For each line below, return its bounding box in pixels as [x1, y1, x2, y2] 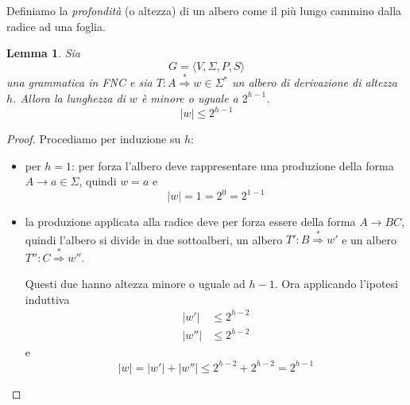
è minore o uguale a [141, 89, 238, 106]
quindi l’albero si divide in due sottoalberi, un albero [25, 231, 283, 247]
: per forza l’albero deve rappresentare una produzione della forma [72, 157, 394, 173]
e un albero [342, 231, 397, 247]
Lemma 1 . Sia [6, 45, 81, 61]
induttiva [25, 290, 70, 307]
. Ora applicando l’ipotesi [274, 275, 398, 292]
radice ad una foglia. [6, 18, 106, 34]
